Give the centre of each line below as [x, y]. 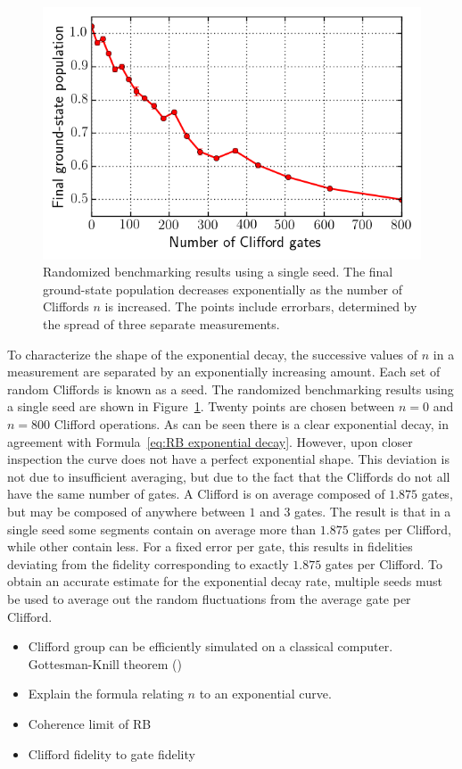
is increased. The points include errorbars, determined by [261, 306]
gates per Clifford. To [384, 563]
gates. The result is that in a [373, 511]
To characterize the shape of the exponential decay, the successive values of [213, 354]
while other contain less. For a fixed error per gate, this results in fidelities [210, 546]
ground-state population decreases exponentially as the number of [223, 289]
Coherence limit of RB [90, 723]
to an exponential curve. [265, 694]
